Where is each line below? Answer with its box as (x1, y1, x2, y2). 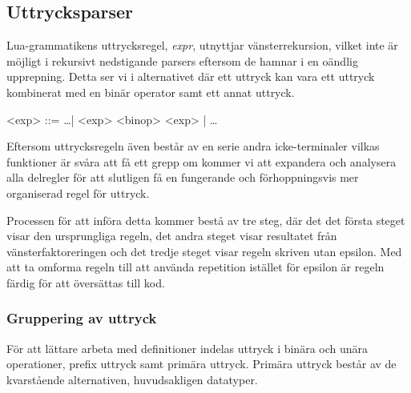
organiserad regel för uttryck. (6, 184, 150, 201)
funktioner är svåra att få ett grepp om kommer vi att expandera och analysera (6, 153, 397, 170)
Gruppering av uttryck (6, 308, 157, 328)
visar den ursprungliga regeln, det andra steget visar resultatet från (6, 227, 337, 244)
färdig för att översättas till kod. (6, 274, 165, 291)
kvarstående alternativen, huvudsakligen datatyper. (6, 371, 258, 387)
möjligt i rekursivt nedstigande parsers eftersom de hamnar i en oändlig (6, 52, 358, 69)
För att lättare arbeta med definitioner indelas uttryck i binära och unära (6, 339, 369, 356)
